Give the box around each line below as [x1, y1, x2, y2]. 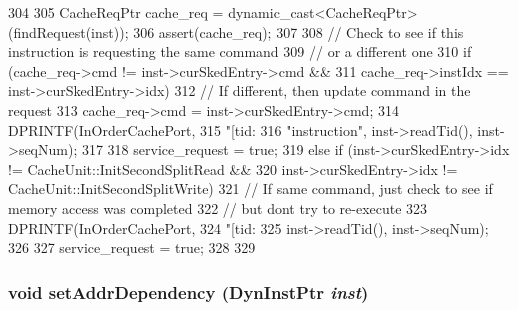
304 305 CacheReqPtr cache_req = [8, 2, 224, 22]
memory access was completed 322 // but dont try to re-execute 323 [8, 197, 428, 218]
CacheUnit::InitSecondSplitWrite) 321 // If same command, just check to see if [8, 178, 493, 199]
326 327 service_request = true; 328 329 [8, 237, 256, 258]
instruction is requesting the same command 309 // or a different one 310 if [8, 41, 472, 62]
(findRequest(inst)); [8, 21, 129, 42]
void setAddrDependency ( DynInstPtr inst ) [8, 279, 369, 304]
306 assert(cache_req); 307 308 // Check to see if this [133, 21, 464, 42]
